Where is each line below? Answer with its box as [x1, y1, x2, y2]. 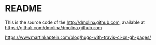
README [5, 3, 42, 14]
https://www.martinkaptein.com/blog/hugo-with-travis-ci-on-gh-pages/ [5, 34, 151, 40]
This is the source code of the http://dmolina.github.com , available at [5, 19, 145, 25]
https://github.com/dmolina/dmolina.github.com [5, 24, 102, 30]
